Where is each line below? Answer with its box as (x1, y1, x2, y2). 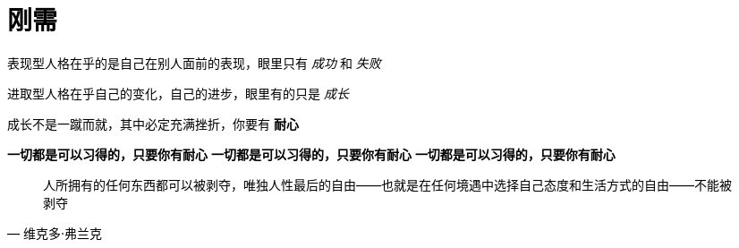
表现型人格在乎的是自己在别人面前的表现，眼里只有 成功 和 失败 (7, 55, 381, 71)
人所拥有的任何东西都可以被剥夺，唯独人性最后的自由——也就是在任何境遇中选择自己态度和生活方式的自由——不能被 (43, 176, 732, 192)
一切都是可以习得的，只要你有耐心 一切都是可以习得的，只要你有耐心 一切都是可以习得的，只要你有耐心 (7, 146, 616, 162)
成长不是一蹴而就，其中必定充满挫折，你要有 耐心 (7, 115, 299, 132)
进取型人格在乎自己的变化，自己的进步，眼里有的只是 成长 (7, 85, 349, 101)
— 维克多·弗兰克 (7, 225, 102, 241)
